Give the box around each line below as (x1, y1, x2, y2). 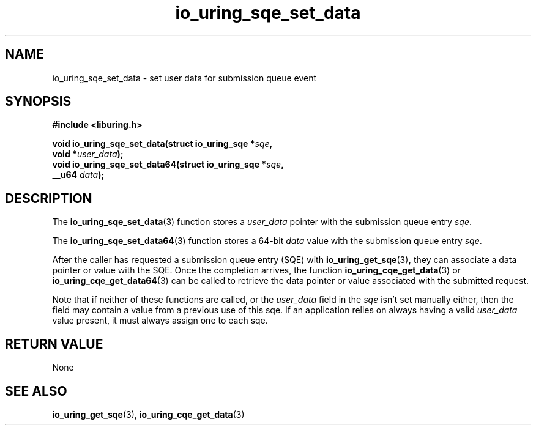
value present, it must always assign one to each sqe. (52, 315, 268, 326)
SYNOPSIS (5, 94, 72, 109)
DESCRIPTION (5, 190, 92, 206)
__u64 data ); (52, 169, 105, 180)
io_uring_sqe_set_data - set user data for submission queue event (52, 72, 317, 83)
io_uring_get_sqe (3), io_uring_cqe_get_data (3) (52, 409, 245, 420)
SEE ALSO (5, 383, 67, 399)
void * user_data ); (52, 149, 124, 160)
